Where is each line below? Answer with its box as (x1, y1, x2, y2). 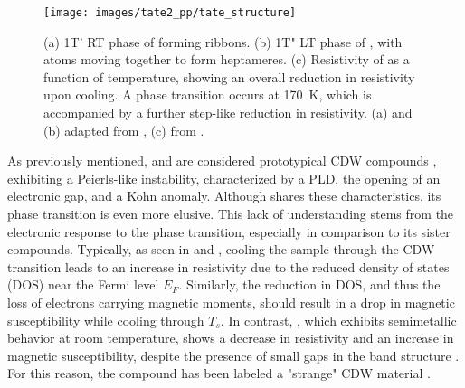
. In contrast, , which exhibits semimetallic (220, 310, 457, 329)
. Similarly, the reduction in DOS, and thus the (178, 275, 441, 294)
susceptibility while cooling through (7, 310, 204, 329)
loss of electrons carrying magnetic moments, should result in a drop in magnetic (7, 292, 455, 311)
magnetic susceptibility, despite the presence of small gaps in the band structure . (7, 345, 460, 364)
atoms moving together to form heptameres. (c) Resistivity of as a (43, 50, 410, 69)
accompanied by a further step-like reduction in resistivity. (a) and (43, 103, 413, 122)
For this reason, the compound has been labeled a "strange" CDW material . (7, 364, 431, 383)
